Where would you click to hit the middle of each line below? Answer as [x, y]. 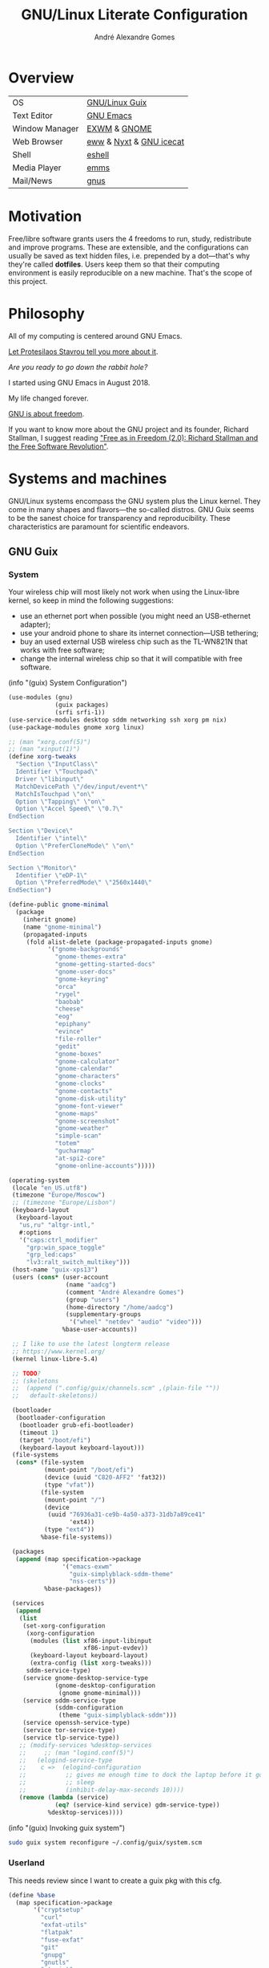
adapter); [35, 624]
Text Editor [33, 116]
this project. [28, 281]
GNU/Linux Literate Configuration [134, 15]
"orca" [66, 986]
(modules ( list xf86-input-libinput [90, 1641]
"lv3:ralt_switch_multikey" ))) [78, 1263]
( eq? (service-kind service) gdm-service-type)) [137, 1805]
